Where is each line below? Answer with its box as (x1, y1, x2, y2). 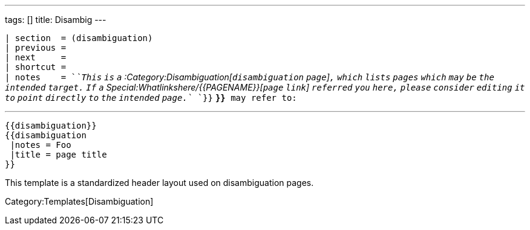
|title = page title (10, 150, 107, 159)
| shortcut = (5, 62, 67, 72)
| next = (5, 53, 67, 62)
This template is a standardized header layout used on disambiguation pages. (5, 177, 314, 188)
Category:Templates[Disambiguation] (5, 196, 154, 206)
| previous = (5, 43, 67, 53)
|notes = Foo (10, 140, 71, 150)
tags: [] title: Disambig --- (5, 14, 106, 25)
